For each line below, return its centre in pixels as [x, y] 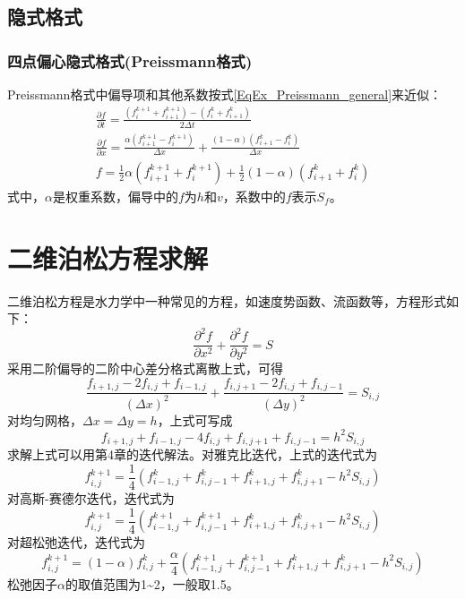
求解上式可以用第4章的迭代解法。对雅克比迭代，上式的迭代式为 [192, 454]
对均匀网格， [45, 419]
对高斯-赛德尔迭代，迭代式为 [91, 498]
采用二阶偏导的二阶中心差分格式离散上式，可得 [145, 368]
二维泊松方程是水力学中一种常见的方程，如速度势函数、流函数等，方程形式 [227, 300]
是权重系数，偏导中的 [115, 196]
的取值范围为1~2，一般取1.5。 [152, 583]
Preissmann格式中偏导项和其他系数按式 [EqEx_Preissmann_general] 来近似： [225, 94]
